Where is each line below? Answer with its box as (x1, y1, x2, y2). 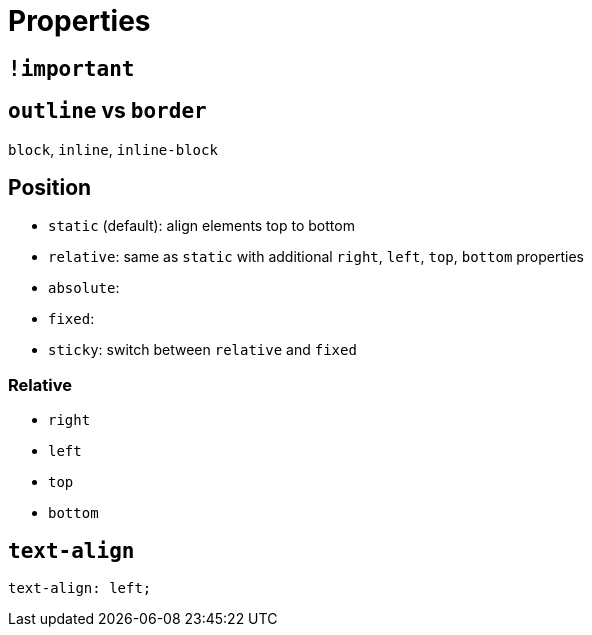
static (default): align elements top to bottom (48, 217, 355, 235)
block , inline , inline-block (8, 140, 218, 158)
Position (8, 175, 92, 201)
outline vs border (8, 98, 207, 124)
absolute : (48, 279, 120, 297)
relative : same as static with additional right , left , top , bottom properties (48, 248, 585, 266)
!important (8, 56, 135, 81)
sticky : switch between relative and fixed (48, 341, 357, 359)
